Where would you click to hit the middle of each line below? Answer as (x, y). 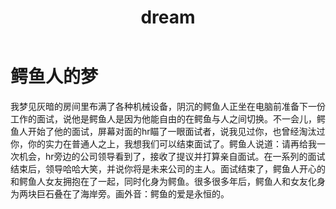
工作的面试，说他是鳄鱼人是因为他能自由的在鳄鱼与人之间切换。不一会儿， (163, 118)
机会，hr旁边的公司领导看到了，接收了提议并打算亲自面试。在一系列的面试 (172, 156)
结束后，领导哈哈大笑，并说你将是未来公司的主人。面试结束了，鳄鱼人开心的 (168, 168)
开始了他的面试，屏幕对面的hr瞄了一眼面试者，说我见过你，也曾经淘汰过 (176, 131)
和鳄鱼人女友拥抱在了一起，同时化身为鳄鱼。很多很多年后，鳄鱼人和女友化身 (168, 181)
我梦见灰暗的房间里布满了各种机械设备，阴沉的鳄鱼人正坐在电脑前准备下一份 (168, 106)
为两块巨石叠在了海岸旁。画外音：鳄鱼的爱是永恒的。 (120, 193)
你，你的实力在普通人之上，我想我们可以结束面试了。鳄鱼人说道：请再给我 (163, 143)
